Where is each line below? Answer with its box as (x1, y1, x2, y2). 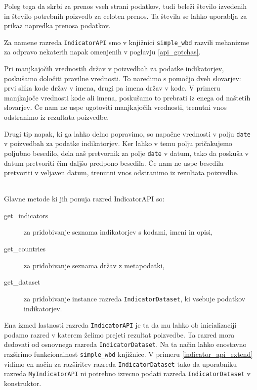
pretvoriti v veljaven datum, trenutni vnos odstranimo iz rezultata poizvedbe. (4, 167, 239, 178)
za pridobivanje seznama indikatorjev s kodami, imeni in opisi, (24, 227, 213, 237)
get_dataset (4, 277, 41, 287)
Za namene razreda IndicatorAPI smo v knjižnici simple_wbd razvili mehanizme (4, 37, 250, 47)
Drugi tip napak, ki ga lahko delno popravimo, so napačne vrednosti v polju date (4, 128, 251, 139)
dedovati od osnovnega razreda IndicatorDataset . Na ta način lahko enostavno (4, 339, 247, 349)
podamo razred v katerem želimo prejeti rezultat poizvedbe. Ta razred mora (4, 329, 235, 340)
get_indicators (4, 210, 48, 220)
